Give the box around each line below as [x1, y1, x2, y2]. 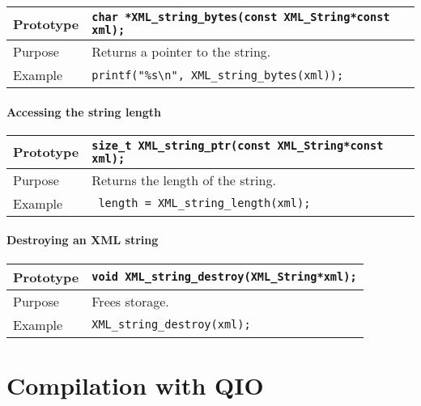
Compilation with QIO [6, 368, 264, 401]
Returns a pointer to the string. [91, 42, 271, 61]
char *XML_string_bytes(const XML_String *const [91, 11, 390, 23]
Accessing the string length [6, 103, 162, 120]
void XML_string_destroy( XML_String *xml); [91, 270, 357, 284]
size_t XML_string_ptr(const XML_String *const [91, 138, 384, 152]
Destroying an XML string [6, 231, 159, 248]
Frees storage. [91, 291, 169, 311]
